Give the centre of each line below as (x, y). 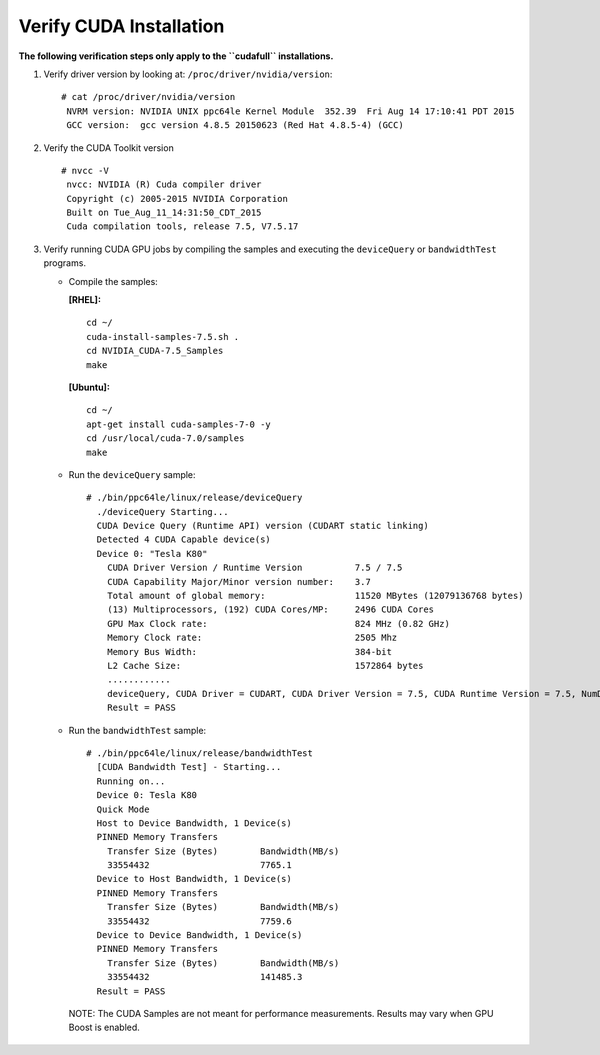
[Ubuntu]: (89, 387)
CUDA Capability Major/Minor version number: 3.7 (239, 581)
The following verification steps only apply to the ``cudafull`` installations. (176, 56)
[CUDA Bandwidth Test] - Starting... (189, 767)
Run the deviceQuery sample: (132, 474)
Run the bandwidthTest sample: (137, 730)
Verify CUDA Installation (121, 26)
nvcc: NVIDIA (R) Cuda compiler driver (164, 184)
